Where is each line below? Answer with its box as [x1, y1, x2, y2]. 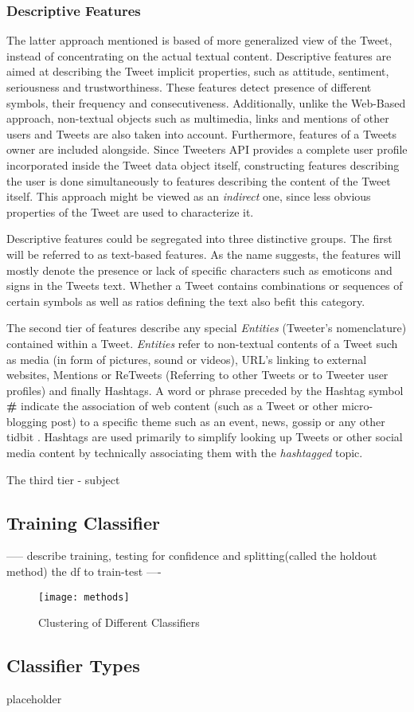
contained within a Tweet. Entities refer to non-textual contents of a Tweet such [6, 334, 398, 351]
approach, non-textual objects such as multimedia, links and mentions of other [6, 110, 389, 127]
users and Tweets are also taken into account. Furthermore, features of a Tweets [6, 125, 397, 142]
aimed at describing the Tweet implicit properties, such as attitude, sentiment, [6, 63, 389, 80]
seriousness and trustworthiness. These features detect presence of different [6, 79, 372, 95]
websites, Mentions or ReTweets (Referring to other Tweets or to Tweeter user [6, 366, 389, 383]
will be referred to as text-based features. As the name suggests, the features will [6, 245, 401, 262]
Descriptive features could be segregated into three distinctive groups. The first [6, 230, 393, 247]
